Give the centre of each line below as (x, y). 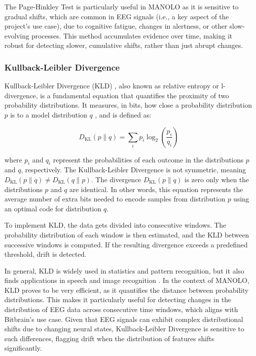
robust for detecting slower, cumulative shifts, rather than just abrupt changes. (124, 45)
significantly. (23, 348)
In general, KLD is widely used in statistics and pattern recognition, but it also (124, 270)
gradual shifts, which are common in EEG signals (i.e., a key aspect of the (117, 16)
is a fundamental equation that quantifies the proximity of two (135, 95)
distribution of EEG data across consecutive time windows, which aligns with (121, 309)
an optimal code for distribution (53, 208)
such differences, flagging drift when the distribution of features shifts (110, 338)
